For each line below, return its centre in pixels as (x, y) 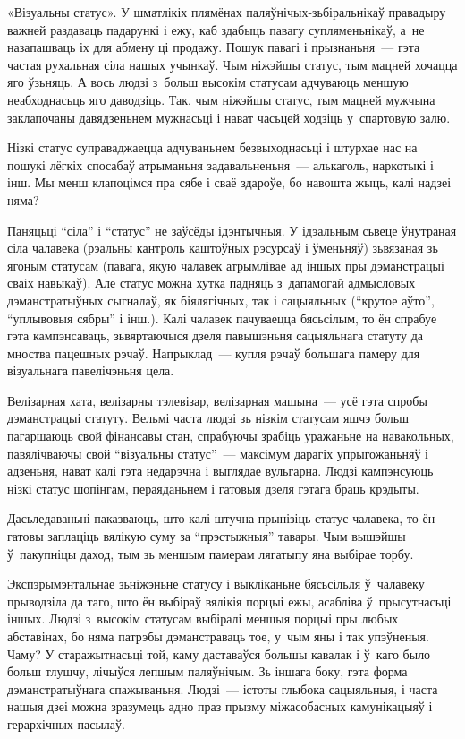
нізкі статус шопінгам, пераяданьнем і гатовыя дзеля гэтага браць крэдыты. (213, 488)
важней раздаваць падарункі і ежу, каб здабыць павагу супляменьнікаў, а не (216, 29)
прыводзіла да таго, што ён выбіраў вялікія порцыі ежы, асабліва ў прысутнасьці (229, 601)
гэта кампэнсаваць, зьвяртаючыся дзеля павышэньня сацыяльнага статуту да (215, 335)
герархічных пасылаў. (66, 723)
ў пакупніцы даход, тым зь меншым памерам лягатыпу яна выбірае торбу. (211, 553)
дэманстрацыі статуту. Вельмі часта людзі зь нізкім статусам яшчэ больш (208, 418)
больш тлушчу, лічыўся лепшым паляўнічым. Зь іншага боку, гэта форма (207, 671)
